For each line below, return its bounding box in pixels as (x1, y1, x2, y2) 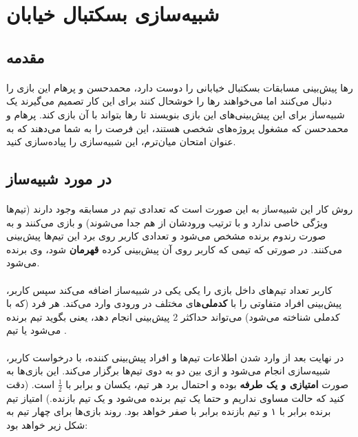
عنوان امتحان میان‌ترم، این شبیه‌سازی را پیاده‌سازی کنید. (6, 134, 236, 149)
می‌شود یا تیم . (6, 323, 67, 337)
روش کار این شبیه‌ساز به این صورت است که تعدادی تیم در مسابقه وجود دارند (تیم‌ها (6, 202, 353, 216)
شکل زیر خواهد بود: (6, 417, 88, 431)
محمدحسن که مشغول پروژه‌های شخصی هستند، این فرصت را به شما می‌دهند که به (6, 120, 349, 135)
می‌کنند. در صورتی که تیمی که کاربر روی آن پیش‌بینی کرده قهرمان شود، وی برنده (6, 242, 342, 256)
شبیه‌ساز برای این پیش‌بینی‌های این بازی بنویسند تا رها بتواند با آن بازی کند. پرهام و (6, 107, 345, 121)
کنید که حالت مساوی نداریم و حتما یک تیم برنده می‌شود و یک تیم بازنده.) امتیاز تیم (6, 390, 345, 405)
